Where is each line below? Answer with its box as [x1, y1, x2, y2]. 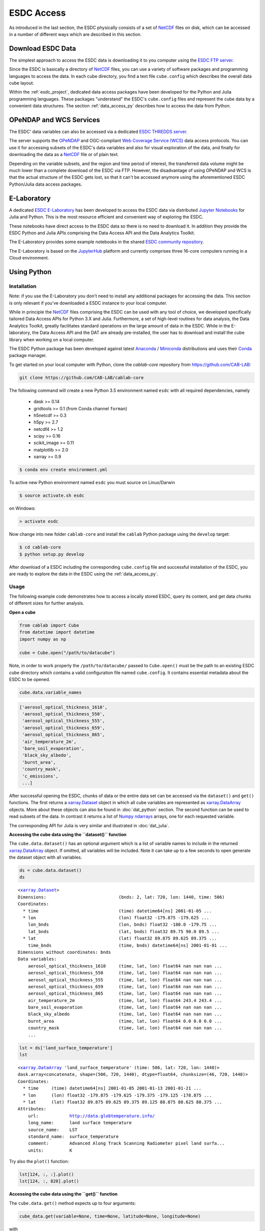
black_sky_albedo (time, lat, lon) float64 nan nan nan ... [27, 1011, 222, 1017]
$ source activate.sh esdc [19, 493, 84, 498]
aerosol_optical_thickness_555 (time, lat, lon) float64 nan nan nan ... [27, 977, 222, 982]
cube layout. [9, 80, 34, 86]
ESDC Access [9, 7, 66, 18]
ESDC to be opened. [9, 677, 51, 682]
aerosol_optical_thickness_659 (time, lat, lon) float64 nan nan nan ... [27, 984, 222, 989]
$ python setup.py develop [19, 551, 84, 557]
